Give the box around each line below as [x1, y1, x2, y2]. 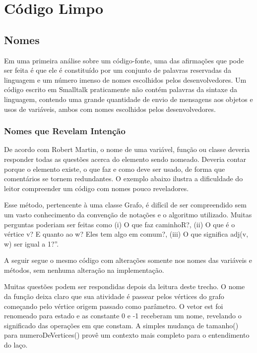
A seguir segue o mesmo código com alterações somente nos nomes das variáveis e [4, 255, 252, 265]
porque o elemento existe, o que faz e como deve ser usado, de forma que [4, 163, 225, 174]
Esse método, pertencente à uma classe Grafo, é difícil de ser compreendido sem [4, 200, 247, 210]
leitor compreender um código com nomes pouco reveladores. [4, 183, 189, 193]
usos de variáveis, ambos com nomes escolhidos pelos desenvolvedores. [4, 103, 216, 114]
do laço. [4, 340, 28, 350]
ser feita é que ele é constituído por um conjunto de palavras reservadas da [4, 65, 231, 75]
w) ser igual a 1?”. [4, 238, 59, 249]
